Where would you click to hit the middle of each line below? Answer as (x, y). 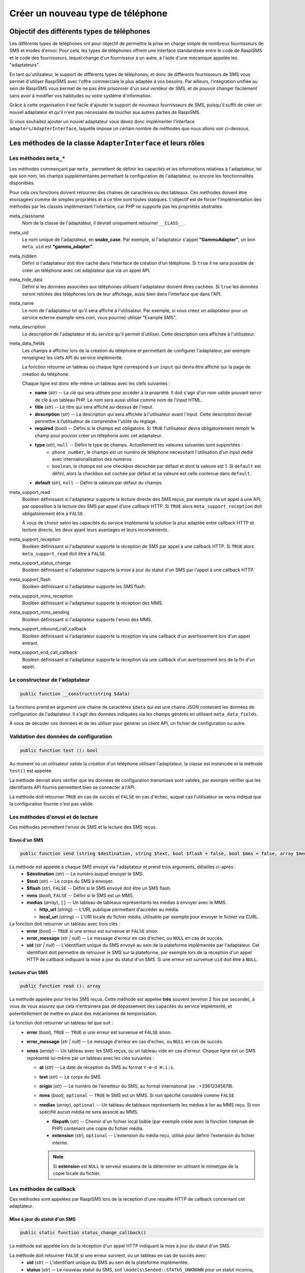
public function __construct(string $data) (75, 694)
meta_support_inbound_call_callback (48, 629)
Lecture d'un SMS (29, 973)
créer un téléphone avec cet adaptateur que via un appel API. (86, 270)
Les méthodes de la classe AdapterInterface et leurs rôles (107, 143)
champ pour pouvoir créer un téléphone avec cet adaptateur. (99, 435)
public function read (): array (60, 986)
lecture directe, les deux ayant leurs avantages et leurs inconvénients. (95, 530)
